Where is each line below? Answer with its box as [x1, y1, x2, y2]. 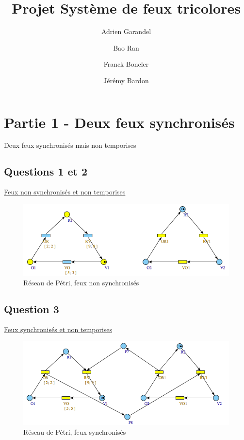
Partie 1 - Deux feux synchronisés [4, 112, 235, 132]
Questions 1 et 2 [4, 164, 88, 179]
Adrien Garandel [101, 26, 151, 36]
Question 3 [4, 301, 59, 317]
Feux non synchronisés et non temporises [4, 187, 126, 197]
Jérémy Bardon [103, 75, 149, 85]
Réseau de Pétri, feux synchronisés [23, 427, 126, 437]
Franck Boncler [103, 59, 149, 69]
